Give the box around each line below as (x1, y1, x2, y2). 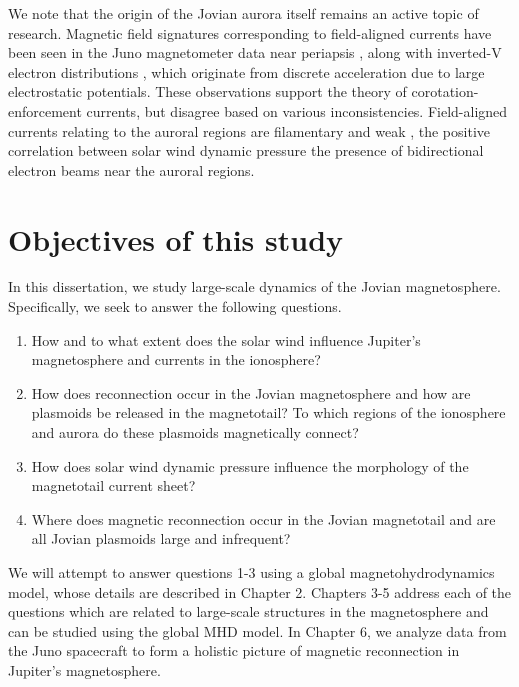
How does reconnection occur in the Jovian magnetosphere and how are (31, 382, 471, 403)
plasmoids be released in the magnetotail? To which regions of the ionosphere (31, 402, 506, 423)
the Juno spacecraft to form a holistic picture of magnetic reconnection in (8, 640, 460, 661)
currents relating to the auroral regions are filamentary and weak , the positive (8, 120, 491, 141)
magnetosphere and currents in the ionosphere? (31, 349, 321, 370)
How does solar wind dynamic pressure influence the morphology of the (31, 455, 469, 476)
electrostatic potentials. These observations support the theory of (8, 81, 407, 102)
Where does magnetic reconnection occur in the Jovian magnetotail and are (31, 508, 496, 529)
